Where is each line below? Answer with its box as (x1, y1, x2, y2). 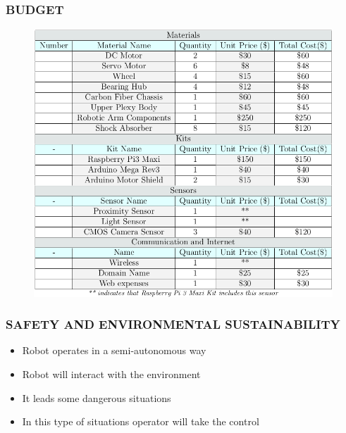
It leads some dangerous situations (22, 390, 171, 405)
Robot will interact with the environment (22, 367, 201, 382)
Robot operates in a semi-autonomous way (22, 343, 206, 358)
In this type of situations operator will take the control (22, 414, 259, 429)
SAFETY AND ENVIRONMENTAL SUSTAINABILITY (6, 315, 340, 333)
